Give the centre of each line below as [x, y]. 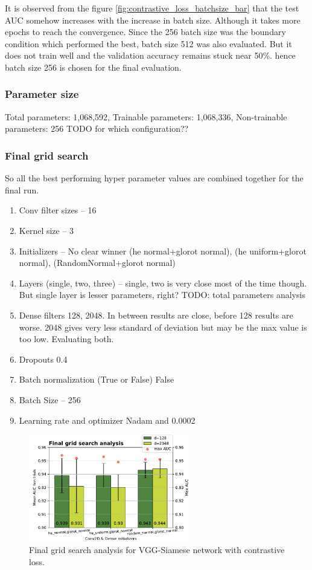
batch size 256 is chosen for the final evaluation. [93, 67]
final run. [22, 189]
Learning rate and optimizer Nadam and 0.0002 [107, 420]
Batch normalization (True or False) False [97, 379]
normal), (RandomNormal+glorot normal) [97, 263]
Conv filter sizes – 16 [58, 210]
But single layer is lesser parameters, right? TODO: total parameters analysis [162, 295]
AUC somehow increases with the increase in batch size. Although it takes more [153, 20]
